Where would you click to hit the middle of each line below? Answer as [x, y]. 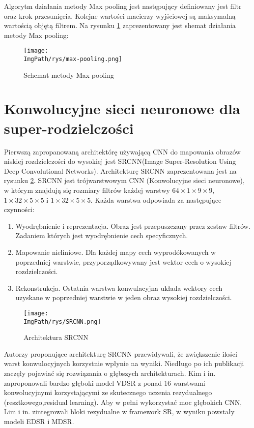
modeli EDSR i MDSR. [39, 421]
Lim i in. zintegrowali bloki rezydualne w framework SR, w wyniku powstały [119, 412]
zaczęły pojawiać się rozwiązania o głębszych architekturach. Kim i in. [110, 373]
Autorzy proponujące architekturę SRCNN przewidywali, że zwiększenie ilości [121, 353]
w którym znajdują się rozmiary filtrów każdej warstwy [87, 190]
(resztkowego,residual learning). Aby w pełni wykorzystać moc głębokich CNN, [123, 402]
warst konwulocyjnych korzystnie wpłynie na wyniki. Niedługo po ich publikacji [124, 363]
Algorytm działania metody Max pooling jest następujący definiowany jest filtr [123, 6]
